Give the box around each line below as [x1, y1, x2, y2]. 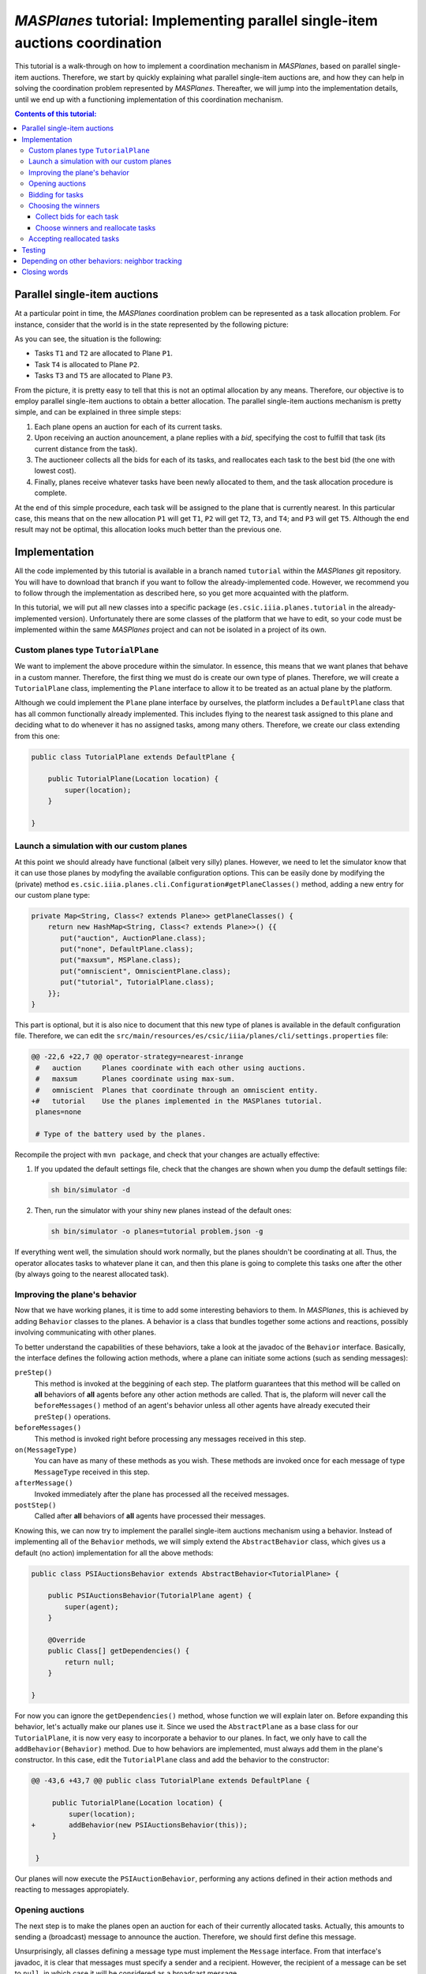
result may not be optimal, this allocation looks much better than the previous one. [14, 525, 282, 535]
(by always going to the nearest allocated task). [14, 1270, 170, 1279]
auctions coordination [14, 34, 162, 51]
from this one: [14, 731, 61, 741]
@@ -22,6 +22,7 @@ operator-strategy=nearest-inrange [31, 1053, 244, 1061]
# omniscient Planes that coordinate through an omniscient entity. [35, 1086, 319, 1094]
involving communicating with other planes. [14, 1327, 157, 1338]
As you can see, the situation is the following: [14, 334, 162, 343]
